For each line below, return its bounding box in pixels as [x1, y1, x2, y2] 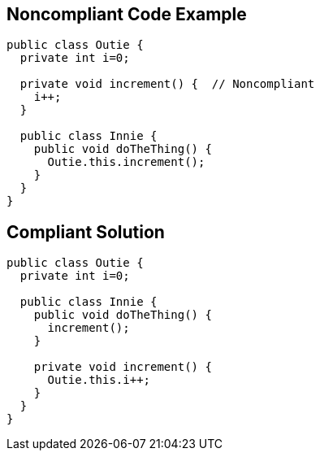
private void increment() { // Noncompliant [19, 77, 315, 91]
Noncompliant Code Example [6, 4, 247, 24]
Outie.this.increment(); [47, 155, 205, 169]
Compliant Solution [6, 221, 165, 242]
